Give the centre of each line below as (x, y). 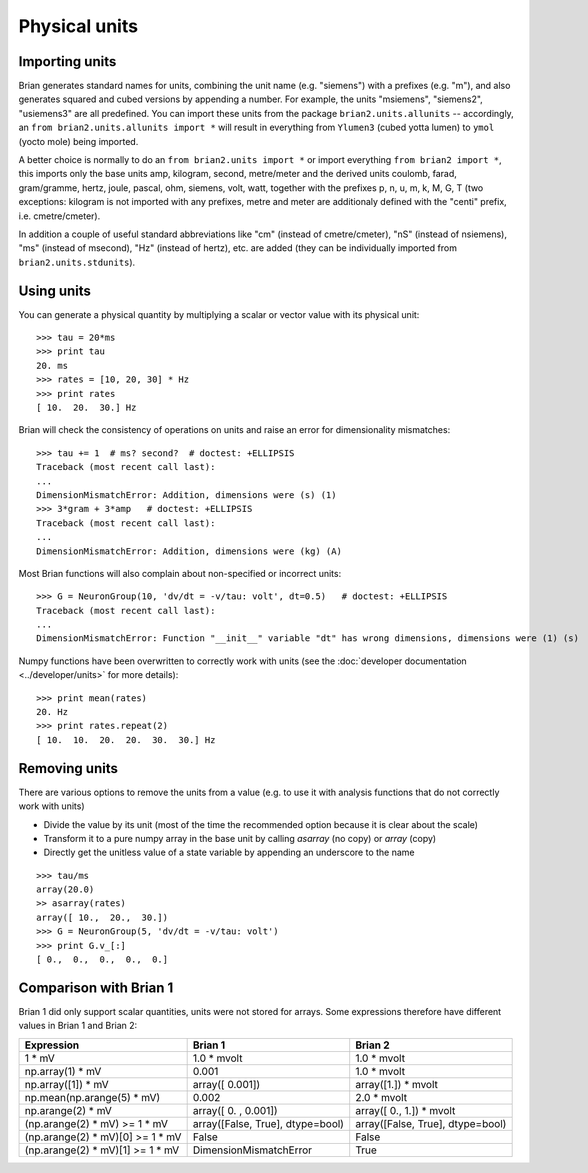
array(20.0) (65, 889)
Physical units (78, 26)
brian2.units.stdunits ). (77, 262)
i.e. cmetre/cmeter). (59, 216)
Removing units (68, 768)
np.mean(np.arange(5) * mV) (92, 1097)
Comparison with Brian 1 (96, 987)
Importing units (67, 61)
